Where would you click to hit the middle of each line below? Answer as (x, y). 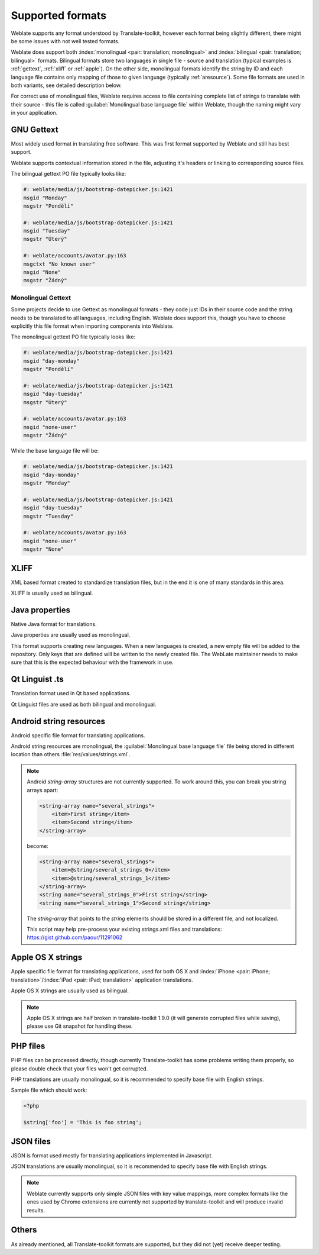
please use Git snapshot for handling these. (80, 1026)
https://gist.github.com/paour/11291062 (75, 937)
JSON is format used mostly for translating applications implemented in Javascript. (112, 1155)
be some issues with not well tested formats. (65, 41)
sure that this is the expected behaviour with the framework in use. (92, 662)
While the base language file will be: (55, 451)
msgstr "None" (44, 549)
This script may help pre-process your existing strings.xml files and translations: (125, 930)
